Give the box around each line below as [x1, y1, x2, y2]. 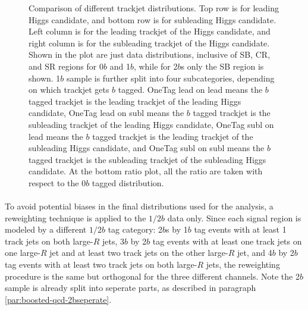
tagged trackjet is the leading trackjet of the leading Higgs [29, 95, 241, 107]
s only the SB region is [181, 60, 264, 72]
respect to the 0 [29, 176, 86, 189]
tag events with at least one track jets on [152, 234, 302, 247]
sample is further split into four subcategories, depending [67, 71, 275, 84]
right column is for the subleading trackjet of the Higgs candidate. [29, 36, 270, 49]
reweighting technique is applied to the [5, 211, 146, 224]
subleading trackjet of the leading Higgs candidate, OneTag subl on [29, 118, 274, 130]
